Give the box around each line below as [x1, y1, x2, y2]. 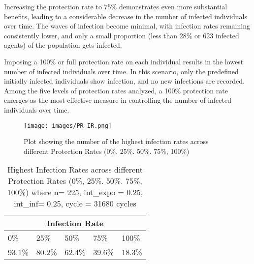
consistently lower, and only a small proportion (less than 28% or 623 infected [4, 30, 239, 40]
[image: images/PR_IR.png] [24, 122, 112, 129]
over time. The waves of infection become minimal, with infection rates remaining [4, 21, 250, 31]
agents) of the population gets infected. [4, 40, 122, 50]
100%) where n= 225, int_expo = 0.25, [7, 186, 143, 198]
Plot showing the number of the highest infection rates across [24, 136, 209, 147]
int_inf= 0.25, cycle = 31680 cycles [14, 198, 136, 209]
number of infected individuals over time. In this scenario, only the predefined [4, 66, 239, 76]
